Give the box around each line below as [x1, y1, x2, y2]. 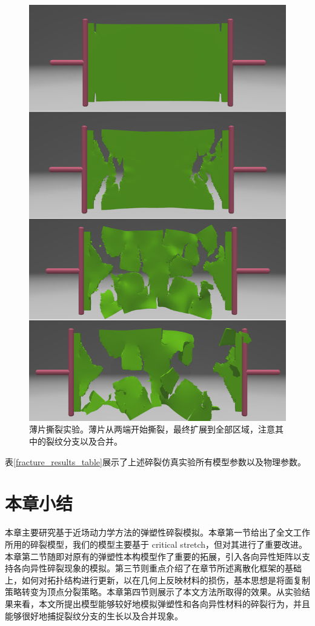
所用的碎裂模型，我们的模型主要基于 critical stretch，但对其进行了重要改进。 [5, 537, 308, 550]
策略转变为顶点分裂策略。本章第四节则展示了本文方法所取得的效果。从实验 [5, 585, 302, 598]
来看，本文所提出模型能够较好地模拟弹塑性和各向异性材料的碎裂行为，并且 [13, 597, 310, 610]
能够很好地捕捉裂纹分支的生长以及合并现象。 [5, 609, 183, 622]
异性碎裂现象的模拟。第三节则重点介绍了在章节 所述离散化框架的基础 [30, 562, 302, 574]
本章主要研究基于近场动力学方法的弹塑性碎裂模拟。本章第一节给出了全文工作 [5, 526, 310, 539]
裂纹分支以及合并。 [45, 435, 122, 448]
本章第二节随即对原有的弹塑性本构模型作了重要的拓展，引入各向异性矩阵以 [5, 550, 302, 562]
